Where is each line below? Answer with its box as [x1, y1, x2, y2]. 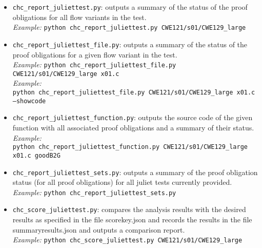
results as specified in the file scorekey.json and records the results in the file [12, 214, 252, 225]
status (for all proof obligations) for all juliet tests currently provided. [12, 177, 232, 187]
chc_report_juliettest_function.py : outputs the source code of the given [12, 112, 253, 123]
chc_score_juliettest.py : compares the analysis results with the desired [12, 204, 246, 215]
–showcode [12, 97, 46, 105]
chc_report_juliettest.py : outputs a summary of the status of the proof [12, 2, 248, 12]
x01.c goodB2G [12, 151, 61, 159]
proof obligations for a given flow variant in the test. [12, 49, 177, 60]
